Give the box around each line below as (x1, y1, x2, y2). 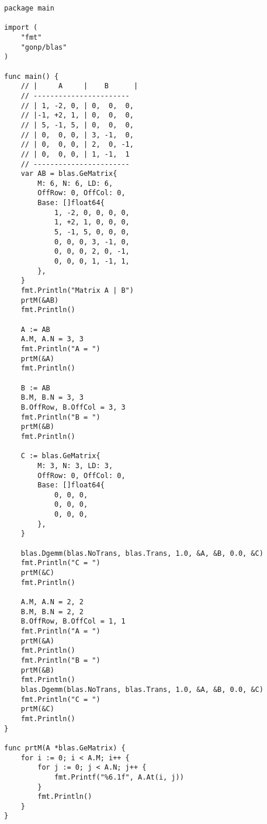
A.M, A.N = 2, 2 (20, 598, 84, 607)
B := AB (20, 383, 50, 392)
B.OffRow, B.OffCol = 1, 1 (20, 617, 126, 626)
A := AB (20, 325, 50, 334)
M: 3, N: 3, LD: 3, (37, 461, 113, 470)
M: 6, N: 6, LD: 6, (37, 179, 113, 188)
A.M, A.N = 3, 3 (20, 335, 84, 344)
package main (4, 4, 54, 12)
